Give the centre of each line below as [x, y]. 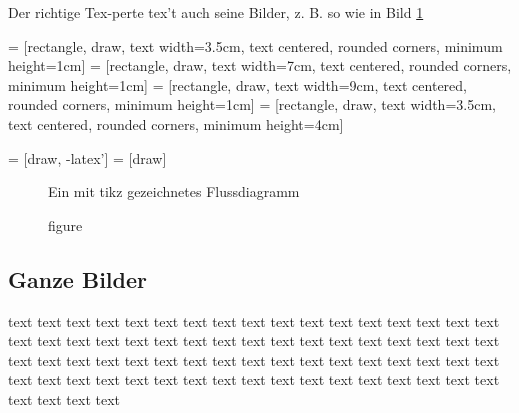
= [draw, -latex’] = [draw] [87, 157]
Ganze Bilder [77, 278]
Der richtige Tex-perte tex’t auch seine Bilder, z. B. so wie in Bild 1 [216, 12]
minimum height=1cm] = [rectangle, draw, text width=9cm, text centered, [237, 84]
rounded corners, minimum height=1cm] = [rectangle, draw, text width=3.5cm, [252, 104]
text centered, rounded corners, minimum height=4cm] [176, 123]
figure [65, 224]
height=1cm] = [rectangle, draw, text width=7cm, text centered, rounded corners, [260, 65]
